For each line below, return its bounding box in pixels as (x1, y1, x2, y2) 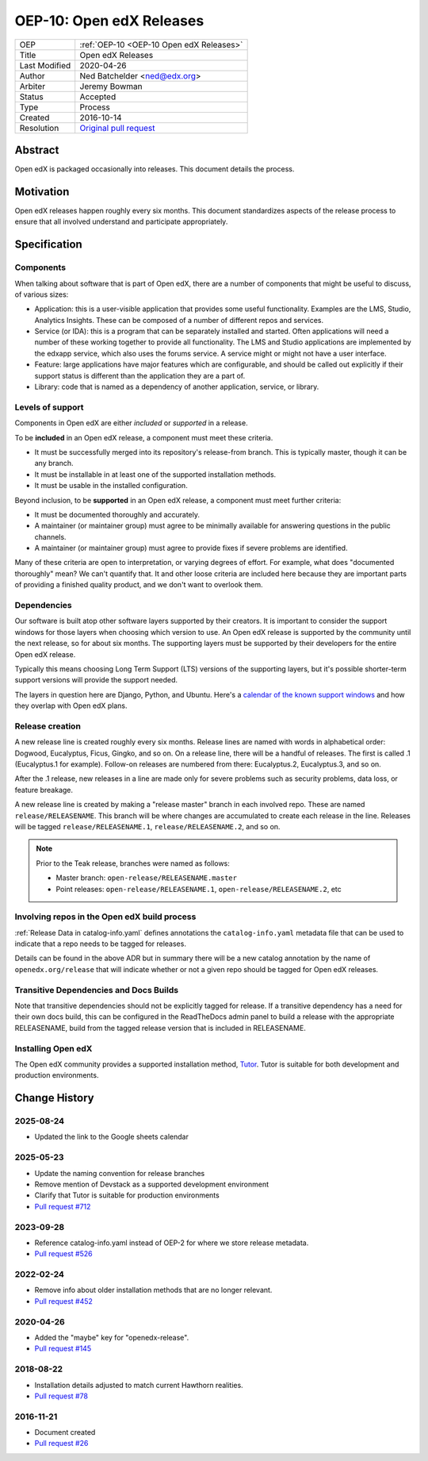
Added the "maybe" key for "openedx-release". (34, 1333, 189, 1342)
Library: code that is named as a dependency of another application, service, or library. (34, 382, 319, 392)
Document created (34, 1428, 96, 1437)
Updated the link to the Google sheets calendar (34, 1132, 189, 1142)
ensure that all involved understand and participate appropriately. (14, 217, 228, 226)
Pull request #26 (34, 1439, 89, 1448)
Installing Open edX (14, 1043, 93, 1054)
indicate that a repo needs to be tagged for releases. (14, 939, 186, 948)
